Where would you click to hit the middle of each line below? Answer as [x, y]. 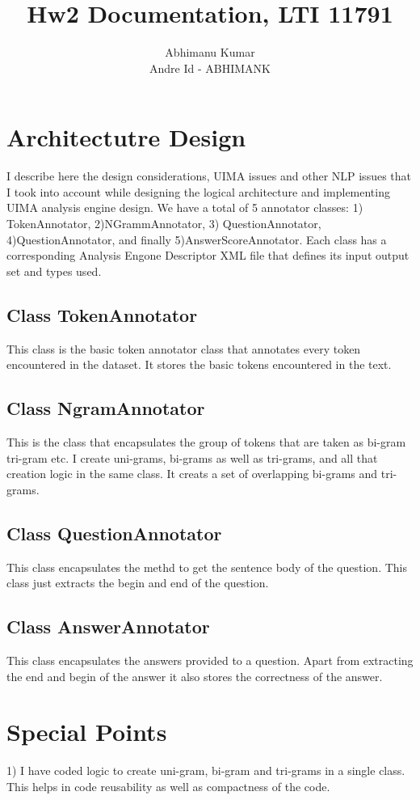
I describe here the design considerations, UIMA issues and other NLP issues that [209, 176]
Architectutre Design [126, 137]
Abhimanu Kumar [210, 52]
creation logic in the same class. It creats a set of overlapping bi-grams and [192, 474]
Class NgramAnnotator [106, 408]
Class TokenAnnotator [102, 314]
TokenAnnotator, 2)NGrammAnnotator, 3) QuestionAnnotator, [164, 224]
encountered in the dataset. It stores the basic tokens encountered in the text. [199, 364]
